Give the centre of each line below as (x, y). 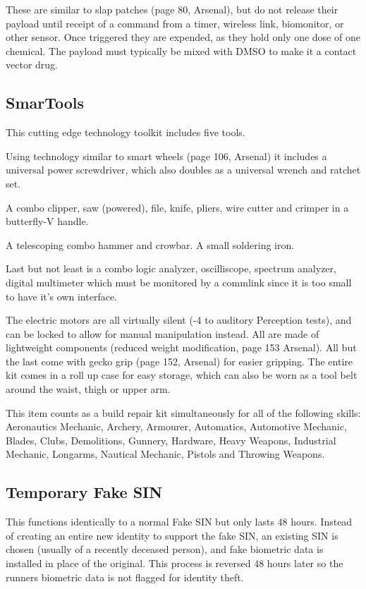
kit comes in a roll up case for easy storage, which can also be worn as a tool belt (182, 375)
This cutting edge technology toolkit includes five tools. (126, 132)
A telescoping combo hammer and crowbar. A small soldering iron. (150, 244)
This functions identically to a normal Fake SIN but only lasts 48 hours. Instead (179, 522)
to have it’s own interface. (61, 296)
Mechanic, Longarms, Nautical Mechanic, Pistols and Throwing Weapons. (165, 454)
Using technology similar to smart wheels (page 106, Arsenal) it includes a (166, 156)
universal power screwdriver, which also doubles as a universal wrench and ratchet (183, 170)
